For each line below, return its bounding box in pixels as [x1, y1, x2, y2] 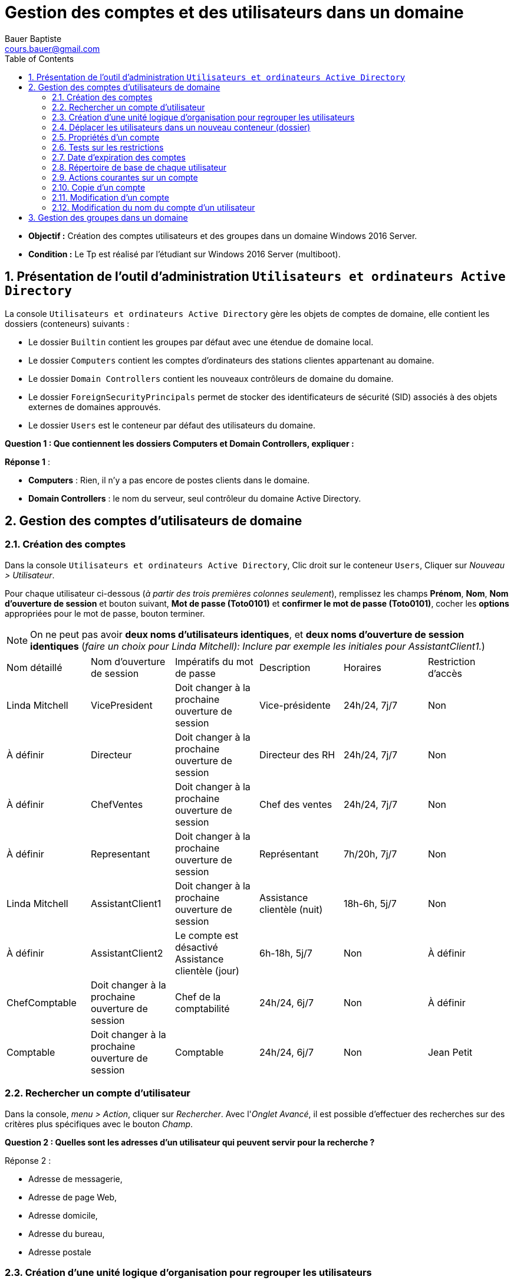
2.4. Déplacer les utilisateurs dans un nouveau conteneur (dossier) [52, 122, 311, 132]
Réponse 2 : [5, 1155, 51, 1166]
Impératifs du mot [174, 655, 253, 667]
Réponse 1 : [5, 456, 51, 467]
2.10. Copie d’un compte [52, 182, 146, 192]
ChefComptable [6, 996, 77, 1009]
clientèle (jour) [174, 964, 239, 977]
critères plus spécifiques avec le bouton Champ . [5, 1118, 193, 1129]
